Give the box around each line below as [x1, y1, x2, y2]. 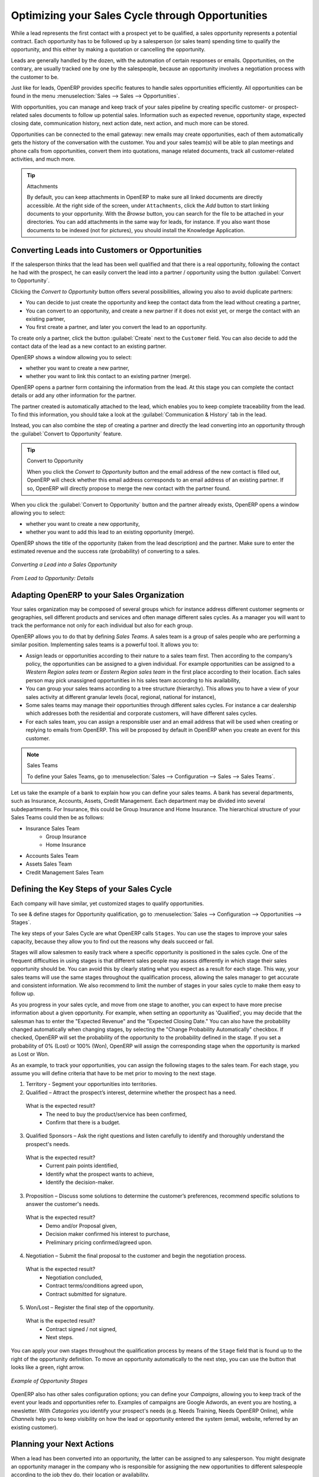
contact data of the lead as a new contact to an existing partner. [11, 343, 167, 350]
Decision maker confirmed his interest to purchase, [45, 1231, 171, 1238]
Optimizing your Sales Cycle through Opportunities [11, 9, 268, 22]
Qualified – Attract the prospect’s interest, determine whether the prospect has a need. [25, 1089, 237, 1096]
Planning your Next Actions [11, 1439, 115, 1449]
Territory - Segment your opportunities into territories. [25, 1081, 158, 1088]
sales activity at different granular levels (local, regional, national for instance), [25, 693, 216, 700]
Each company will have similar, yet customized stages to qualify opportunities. [11, 900, 204, 907]
